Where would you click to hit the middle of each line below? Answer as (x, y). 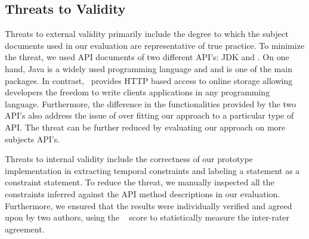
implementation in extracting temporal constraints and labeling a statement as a (152, 170)
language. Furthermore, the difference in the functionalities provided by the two (151, 103)
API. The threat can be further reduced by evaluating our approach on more (145, 127)
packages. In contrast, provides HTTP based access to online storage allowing (149, 80)
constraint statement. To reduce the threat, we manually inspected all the (140, 182)
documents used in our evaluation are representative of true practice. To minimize (155, 45)
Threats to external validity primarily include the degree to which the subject (147, 34)
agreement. (25, 229)
